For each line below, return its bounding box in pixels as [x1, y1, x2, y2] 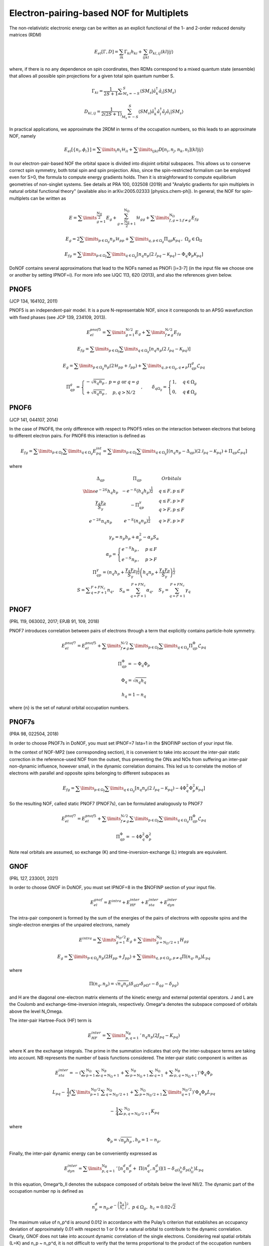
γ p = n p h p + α [109, 534, 139, 541]
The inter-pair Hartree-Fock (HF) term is [9, 1017, 92, 1023]
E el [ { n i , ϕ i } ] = [64, 147, 96, 154]
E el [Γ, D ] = [94, 49, 119, 56]
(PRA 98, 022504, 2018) [9, 731, 59, 737]
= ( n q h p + [102, 570, 125, 577]
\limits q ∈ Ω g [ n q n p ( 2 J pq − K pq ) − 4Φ [110, 785, 186, 793]
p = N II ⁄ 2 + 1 [139, 1092, 162, 1097]
